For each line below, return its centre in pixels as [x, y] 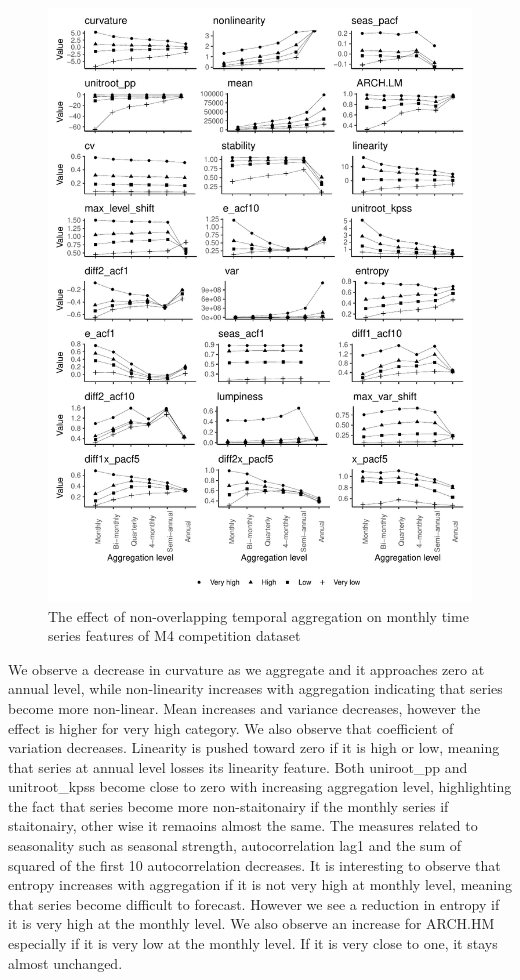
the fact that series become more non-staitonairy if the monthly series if [228, 805]
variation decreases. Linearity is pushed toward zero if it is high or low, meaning [254, 747]
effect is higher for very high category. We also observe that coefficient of [231, 727]
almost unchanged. [65, 962]
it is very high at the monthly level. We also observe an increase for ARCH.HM [251, 923]
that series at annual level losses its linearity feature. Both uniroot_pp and [238, 766]
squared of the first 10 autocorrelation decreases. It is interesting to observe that [254, 864]
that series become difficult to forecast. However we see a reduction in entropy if [254, 903]
